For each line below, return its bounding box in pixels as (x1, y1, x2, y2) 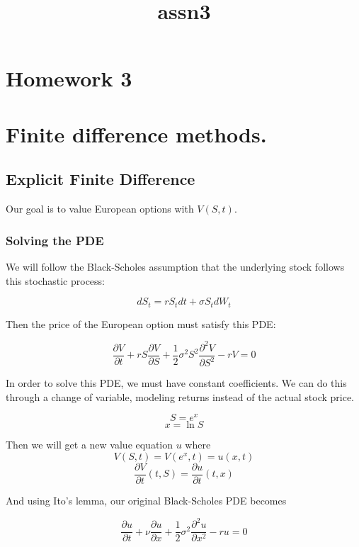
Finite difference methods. (6, 119, 267, 148)
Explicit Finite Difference (6, 168, 195, 190)
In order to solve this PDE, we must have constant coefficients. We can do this (6, 376, 347, 390)
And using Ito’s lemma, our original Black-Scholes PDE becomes (6, 493, 287, 508)
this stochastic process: (6, 273, 106, 288)
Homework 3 (6, 64, 132, 93)
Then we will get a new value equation (6, 437, 173, 452)
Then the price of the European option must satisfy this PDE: (6, 316, 276, 331)
